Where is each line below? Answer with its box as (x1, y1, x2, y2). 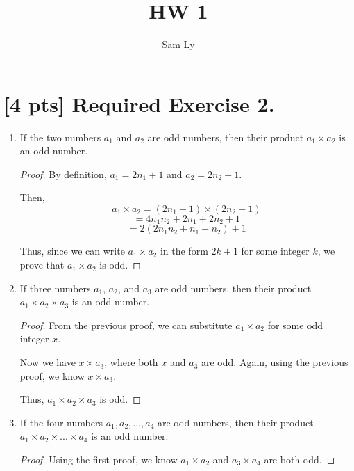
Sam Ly (162, 37, 195, 51)
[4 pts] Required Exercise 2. (3, 89, 275, 118)
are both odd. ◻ (264, 452, 335, 467)
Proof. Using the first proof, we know (19, 452, 178, 467)
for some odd (267, 317, 323, 332)
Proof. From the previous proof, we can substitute (19, 317, 233, 332)
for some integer (241, 244, 310, 258)
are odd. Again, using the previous (201, 355, 348, 369)
